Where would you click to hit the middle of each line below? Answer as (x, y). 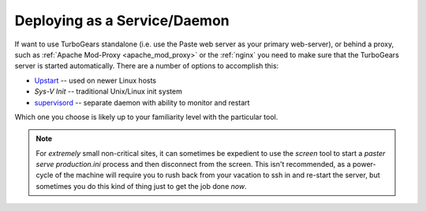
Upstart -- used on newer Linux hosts (95, 80)
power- (364, 165)
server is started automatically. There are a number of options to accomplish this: (147, 66)
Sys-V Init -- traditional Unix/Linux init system (108, 91)
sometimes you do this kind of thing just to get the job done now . (142, 186)
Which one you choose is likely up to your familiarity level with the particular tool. (146, 117)
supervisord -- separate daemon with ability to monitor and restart (142, 102)
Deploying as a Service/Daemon (122, 20)
